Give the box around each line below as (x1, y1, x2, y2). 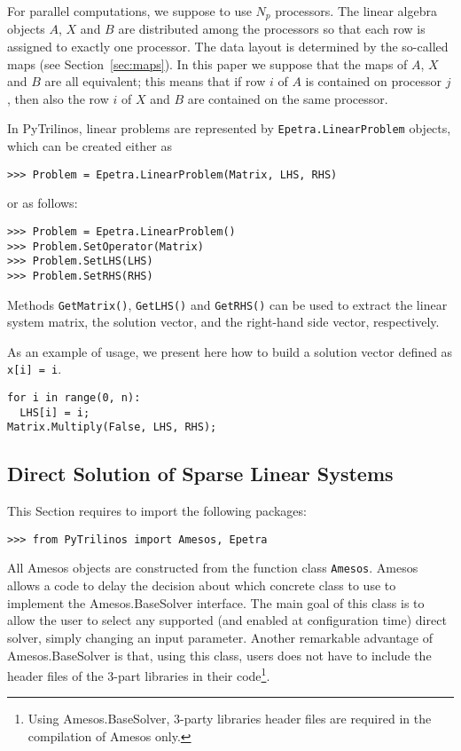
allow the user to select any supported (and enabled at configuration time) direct (7, 611, 447, 629)
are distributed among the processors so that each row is (118, 20, 426, 38)
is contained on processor (305, 72, 442, 91)
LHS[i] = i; (20, 406, 90, 419)
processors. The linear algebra (275, 2, 437, 20)
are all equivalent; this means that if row (44, 72, 266, 91)
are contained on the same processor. (187, 89, 388, 107)
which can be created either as (7, 137, 173, 155)
